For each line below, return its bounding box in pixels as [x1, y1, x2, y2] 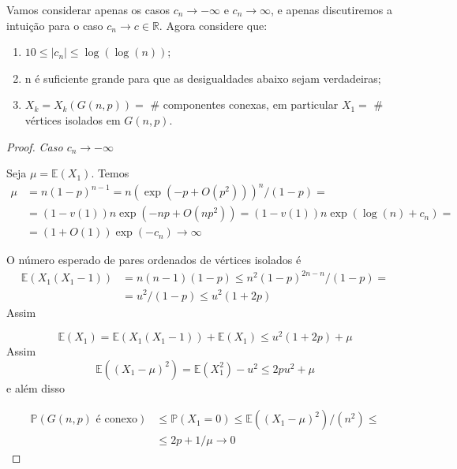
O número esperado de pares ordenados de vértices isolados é [6, 251, 302, 268]
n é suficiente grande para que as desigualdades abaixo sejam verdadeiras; [24, 69, 381, 86]
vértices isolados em [24, 111, 121, 128]
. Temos [91, 165, 129, 181]
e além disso [6, 379, 66, 396]
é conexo [96, 414, 138, 426]
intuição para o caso [6, 17, 103, 33]
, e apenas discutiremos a [271, 2, 392, 17]
